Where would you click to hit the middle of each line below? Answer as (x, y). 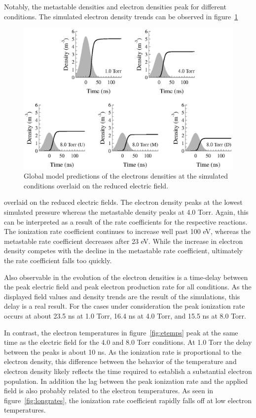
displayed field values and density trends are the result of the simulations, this (122, 296)
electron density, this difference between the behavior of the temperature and (120, 361)
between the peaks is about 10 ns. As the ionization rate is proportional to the (123, 351)
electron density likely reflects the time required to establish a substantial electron (128, 371)
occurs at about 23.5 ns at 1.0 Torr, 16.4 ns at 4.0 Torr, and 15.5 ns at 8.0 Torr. (125, 315)
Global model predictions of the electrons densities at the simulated (126, 176)
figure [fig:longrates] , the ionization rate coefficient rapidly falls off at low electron (128, 400)
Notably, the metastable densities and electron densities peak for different (115, 6)
